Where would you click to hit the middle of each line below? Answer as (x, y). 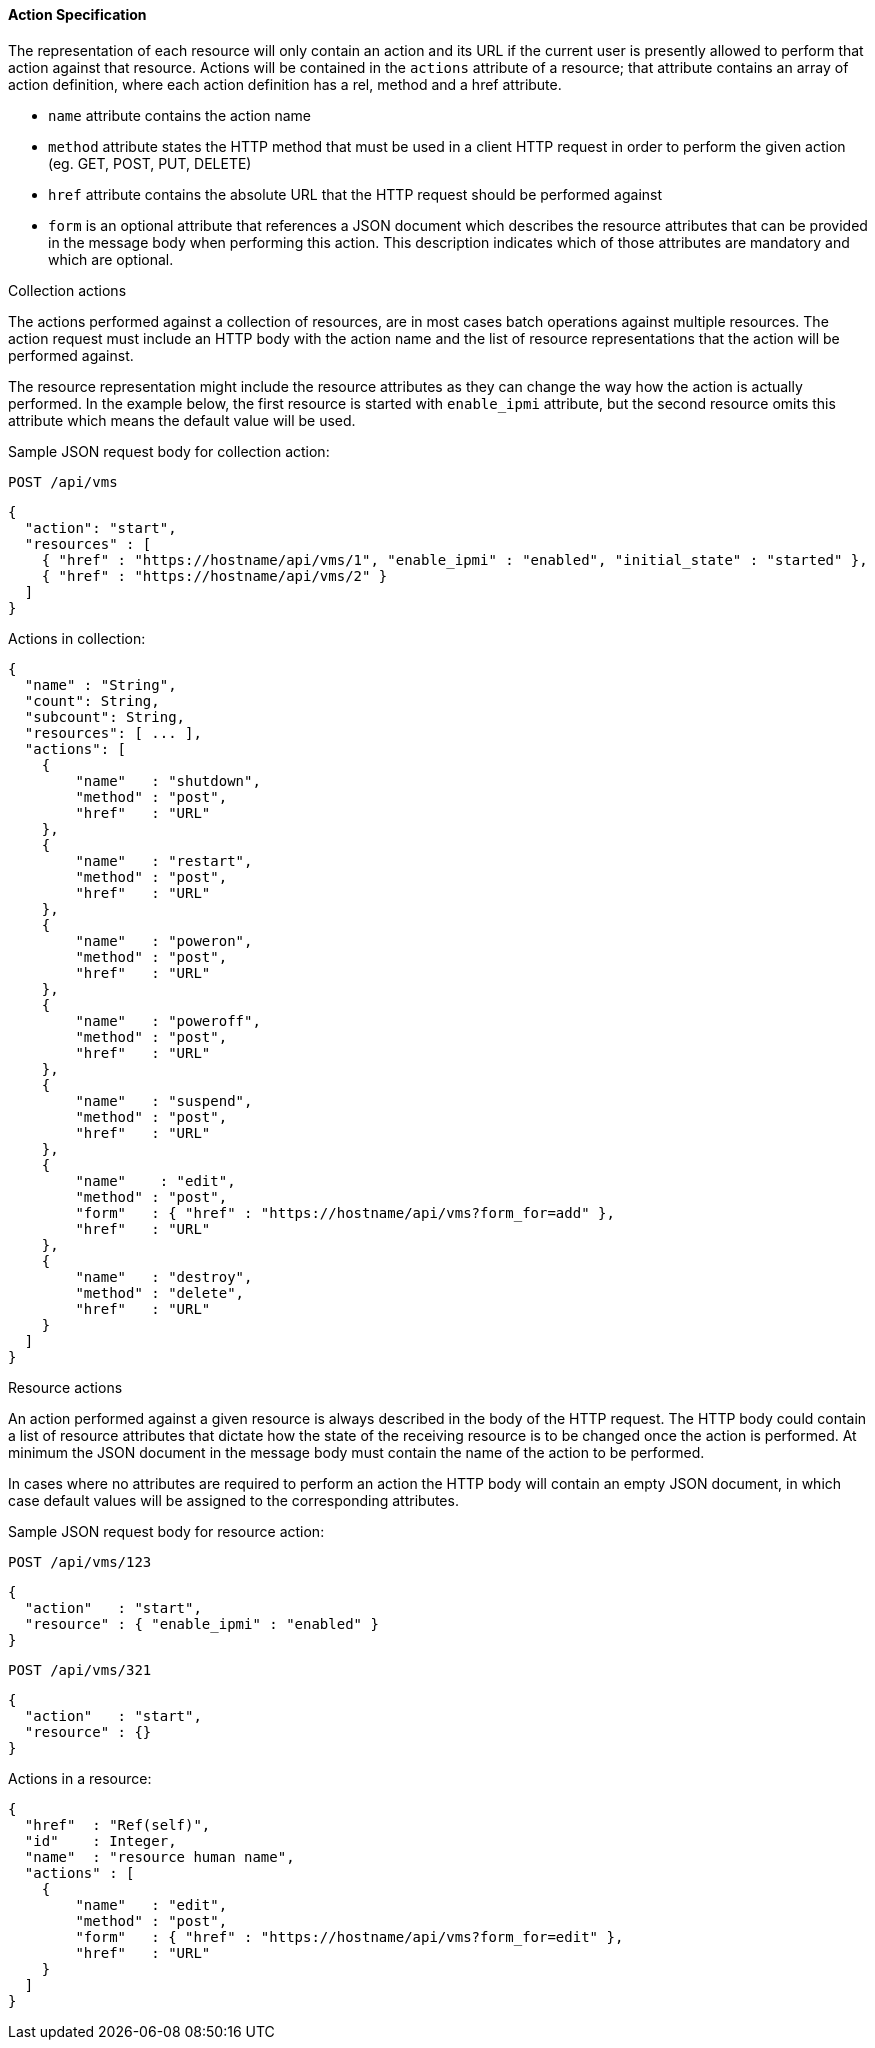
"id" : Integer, (100, 1840)
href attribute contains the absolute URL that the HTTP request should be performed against (355, 194)
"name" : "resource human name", (159, 1856)
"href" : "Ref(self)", (117, 1824)
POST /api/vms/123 (80, 1561)
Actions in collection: (77, 638)
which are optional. (111, 259)
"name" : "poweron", (164, 940)
